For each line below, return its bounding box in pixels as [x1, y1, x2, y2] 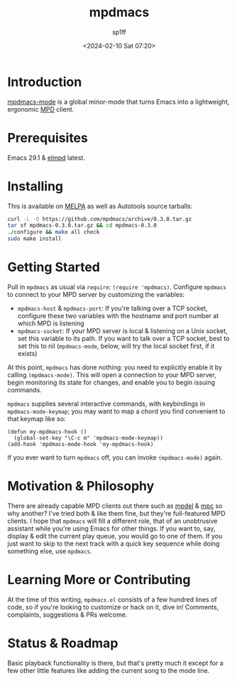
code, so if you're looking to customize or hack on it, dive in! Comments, [7, 602, 219, 611]
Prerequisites [7, 129, 89, 146]
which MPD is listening [17, 319, 84, 328]
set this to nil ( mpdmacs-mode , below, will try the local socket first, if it [17, 342, 215, 350]
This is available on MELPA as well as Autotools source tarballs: [7, 202, 193, 210]
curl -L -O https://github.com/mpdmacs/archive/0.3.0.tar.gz [7, 215, 192, 222]
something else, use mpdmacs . [7, 546, 92, 555]
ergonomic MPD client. [7, 104, 75, 114]
